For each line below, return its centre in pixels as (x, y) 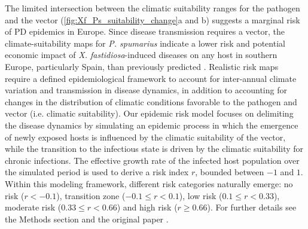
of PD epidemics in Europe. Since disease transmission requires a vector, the (145, 31)
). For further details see (252, 207)
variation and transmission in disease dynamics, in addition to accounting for (146, 90)
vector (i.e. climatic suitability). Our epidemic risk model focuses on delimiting (149, 113)
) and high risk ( (147, 207)
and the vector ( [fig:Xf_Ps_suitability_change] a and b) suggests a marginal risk (153, 19)
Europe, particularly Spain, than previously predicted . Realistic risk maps (142, 66)
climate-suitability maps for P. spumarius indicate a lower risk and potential (145, 43)
